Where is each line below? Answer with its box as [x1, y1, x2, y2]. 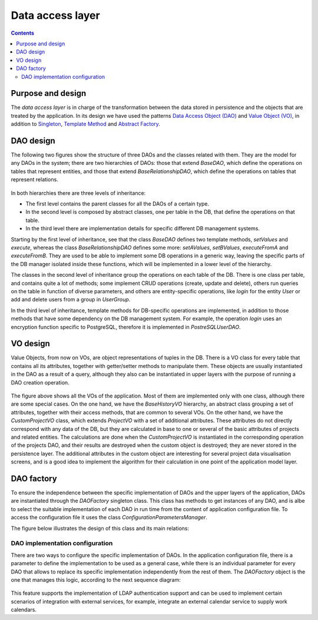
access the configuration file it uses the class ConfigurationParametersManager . [11, 514, 207, 521]
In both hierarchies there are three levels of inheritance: [11, 189, 146, 197]
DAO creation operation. [11, 379, 70, 386]
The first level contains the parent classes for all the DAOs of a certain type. [25, 200, 210, 207]
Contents [11, 29, 35, 37]
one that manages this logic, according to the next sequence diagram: [11, 576, 181, 583]
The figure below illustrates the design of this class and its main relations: [11, 525, 190, 532]
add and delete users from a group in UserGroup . [11, 296, 131, 303]
